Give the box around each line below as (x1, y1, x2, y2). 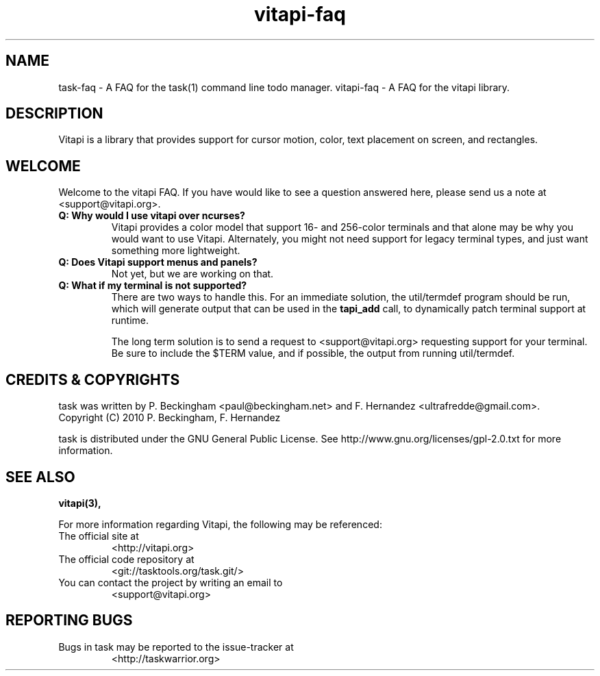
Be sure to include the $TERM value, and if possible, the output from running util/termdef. (111, 347, 515, 360)
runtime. (111, 314, 149, 327)
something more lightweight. (111, 245, 240, 257)
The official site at (58, 529, 139, 542)
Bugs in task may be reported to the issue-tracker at (58, 640, 294, 653)
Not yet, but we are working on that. (111, 268, 274, 280)
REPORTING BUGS (5, 612, 133, 629)
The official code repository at (58, 553, 195, 565)
